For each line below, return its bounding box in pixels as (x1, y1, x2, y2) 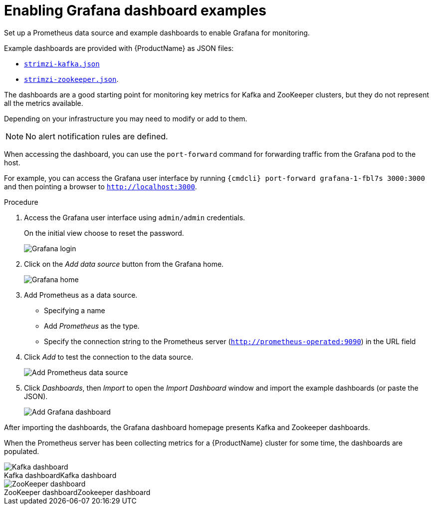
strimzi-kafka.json (24, 59, 100, 68)
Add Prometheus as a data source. (24, 290, 138, 299)
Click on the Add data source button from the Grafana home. (24, 259, 224, 268)
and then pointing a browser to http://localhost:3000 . (4, 182, 197, 191)
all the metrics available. (4, 98, 83, 107)
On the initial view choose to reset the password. (24, 228, 184, 237)
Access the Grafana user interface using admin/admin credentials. (24, 213, 245, 222)
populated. (4, 447, 39, 456)
